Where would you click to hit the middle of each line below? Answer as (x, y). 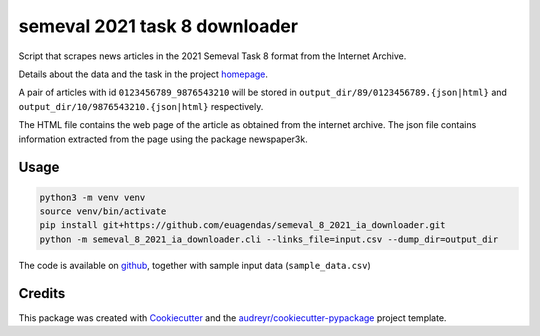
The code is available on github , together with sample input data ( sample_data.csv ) (195, 265)
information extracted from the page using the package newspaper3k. (163, 139)
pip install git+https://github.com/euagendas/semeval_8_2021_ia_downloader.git (242, 225)
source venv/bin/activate (103, 211)
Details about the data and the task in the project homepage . (143, 74)
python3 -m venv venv (92, 197)
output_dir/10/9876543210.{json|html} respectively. (141, 106)
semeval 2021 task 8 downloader (158, 26)
